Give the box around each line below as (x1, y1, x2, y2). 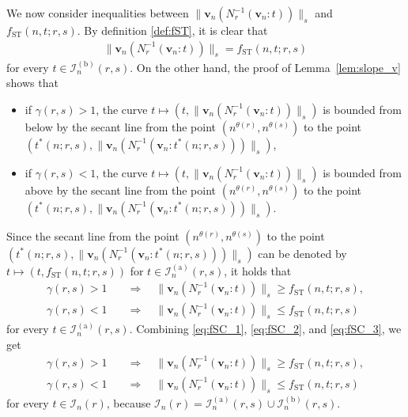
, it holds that (224, 262, 292, 279)
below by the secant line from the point (25, 118, 217, 135)
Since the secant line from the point (6, 227, 179, 244)
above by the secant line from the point (25, 181, 217, 198)
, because (106, 394, 151, 411)
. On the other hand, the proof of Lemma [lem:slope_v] (130, 59, 401, 75)
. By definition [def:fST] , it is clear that (77, 22, 268, 38)
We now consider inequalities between (6, 5, 189, 21)
